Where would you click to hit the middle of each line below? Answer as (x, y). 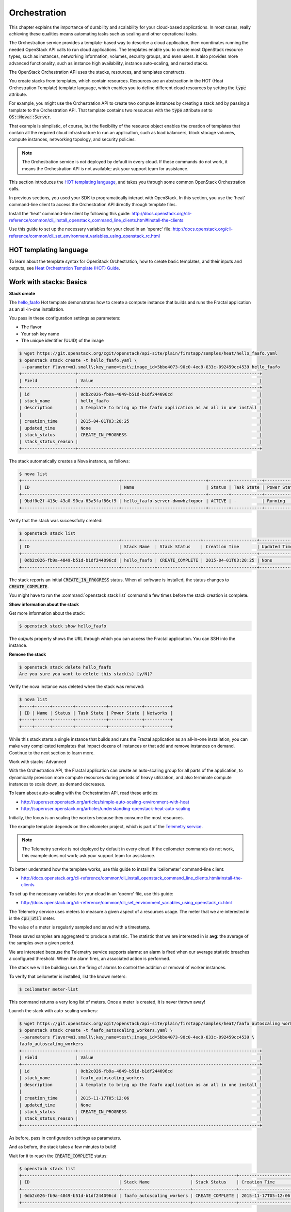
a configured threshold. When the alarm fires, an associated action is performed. (90, 958)
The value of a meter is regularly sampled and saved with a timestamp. (80, 927)
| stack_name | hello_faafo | (141, 401)
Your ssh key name (40, 334)
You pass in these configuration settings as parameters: (65, 318)
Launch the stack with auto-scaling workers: (53, 1011)
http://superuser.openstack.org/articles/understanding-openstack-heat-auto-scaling (106, 809)
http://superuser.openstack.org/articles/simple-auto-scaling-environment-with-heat (105, 802)
